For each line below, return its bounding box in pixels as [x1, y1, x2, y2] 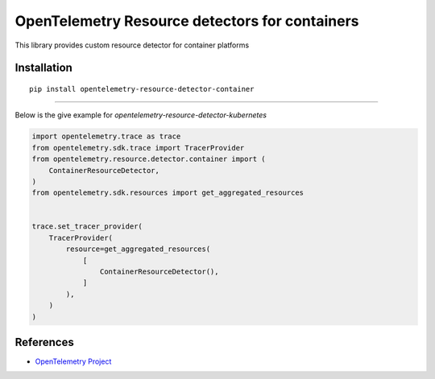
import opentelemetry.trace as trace [31, 132, 181, 141]
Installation [14, 61, 72, 75]
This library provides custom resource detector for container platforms [14, 40, 250, 50]
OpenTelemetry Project [35, 356, 112, 366]
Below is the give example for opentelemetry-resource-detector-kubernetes [14, 110, 267, 120]
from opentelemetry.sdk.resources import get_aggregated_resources [31, 188, 304, 197]
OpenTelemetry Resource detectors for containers [14, 12, 359, 30]
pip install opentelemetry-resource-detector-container [29, 84, 255, 93]
